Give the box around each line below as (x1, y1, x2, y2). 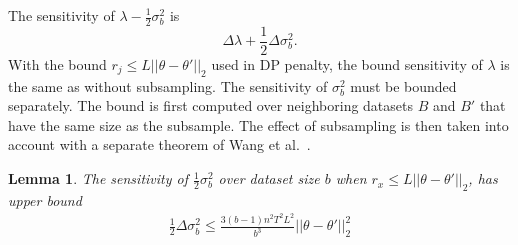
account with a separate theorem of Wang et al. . (8, 134, 311, 155)
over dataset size (218, 168, 320, 189)
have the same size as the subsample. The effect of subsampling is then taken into (8, 114, 509, 135)
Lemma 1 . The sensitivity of (8, 168, 188, 189)
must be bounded (350, 75, 457, 96)
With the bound (8, 53, 107, 74)
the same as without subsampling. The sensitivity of (8, 75, 328, 96)
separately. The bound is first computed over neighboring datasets (8, 95, 414, 116)
